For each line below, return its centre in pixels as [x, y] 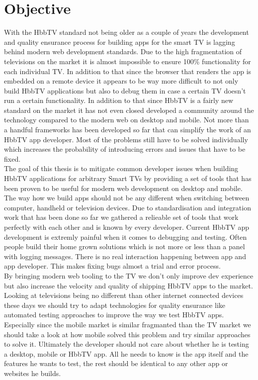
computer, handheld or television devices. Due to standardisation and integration [128, 207]
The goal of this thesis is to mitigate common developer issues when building [121, 168]
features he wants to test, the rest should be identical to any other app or [116, 363]
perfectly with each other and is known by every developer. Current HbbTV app [127, 227]
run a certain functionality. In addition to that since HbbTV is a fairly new [119, 100]
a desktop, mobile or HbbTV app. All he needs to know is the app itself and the [126, 353]
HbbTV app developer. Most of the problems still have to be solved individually [126, 139]
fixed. [12, 158]
